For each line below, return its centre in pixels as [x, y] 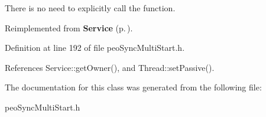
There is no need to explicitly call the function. [90, 8]
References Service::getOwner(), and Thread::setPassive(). [110, 67]
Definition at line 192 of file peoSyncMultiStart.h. [95, 48]
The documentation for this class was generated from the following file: [133, 87]
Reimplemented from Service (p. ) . [69, 27]
